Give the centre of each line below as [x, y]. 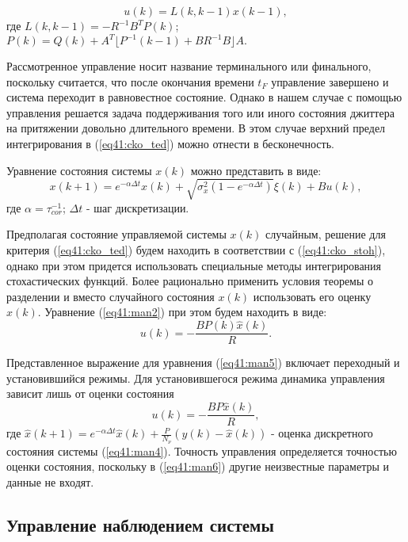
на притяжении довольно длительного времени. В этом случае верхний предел [196, 128]
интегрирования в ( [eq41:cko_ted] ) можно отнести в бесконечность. [170, 144]
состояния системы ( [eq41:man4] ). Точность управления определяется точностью [202, 450]
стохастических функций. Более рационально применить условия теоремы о [190, 281]
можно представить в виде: [256, 170]
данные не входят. [50, 481]
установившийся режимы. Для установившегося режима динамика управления [196, 378]
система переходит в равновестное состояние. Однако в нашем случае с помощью [204, 97]
